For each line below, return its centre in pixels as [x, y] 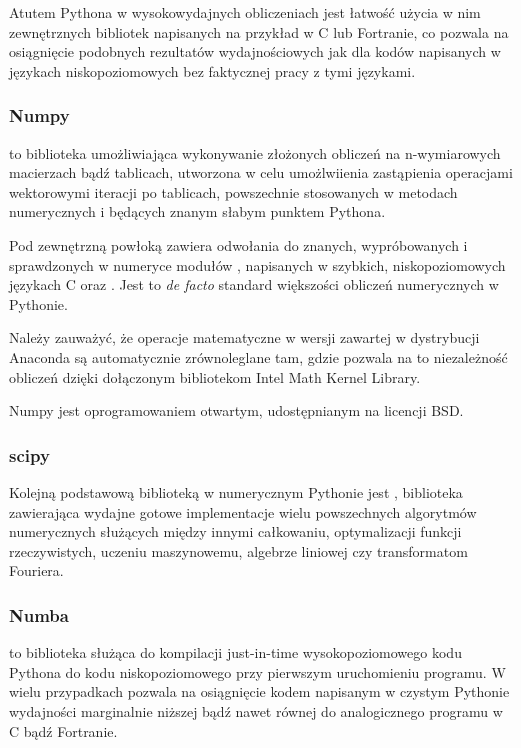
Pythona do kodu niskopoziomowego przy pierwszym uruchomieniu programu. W [257, 671]
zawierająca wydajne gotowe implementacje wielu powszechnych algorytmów [243, 511]
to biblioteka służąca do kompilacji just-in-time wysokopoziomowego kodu [235, 652]
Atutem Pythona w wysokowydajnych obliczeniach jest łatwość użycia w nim [245, 12]
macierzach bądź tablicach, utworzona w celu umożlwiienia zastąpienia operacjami [261, 172]
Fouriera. [36, 570]
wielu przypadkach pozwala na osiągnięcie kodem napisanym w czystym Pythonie [259, 691]
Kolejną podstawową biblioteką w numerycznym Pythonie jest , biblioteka [236, 491]
